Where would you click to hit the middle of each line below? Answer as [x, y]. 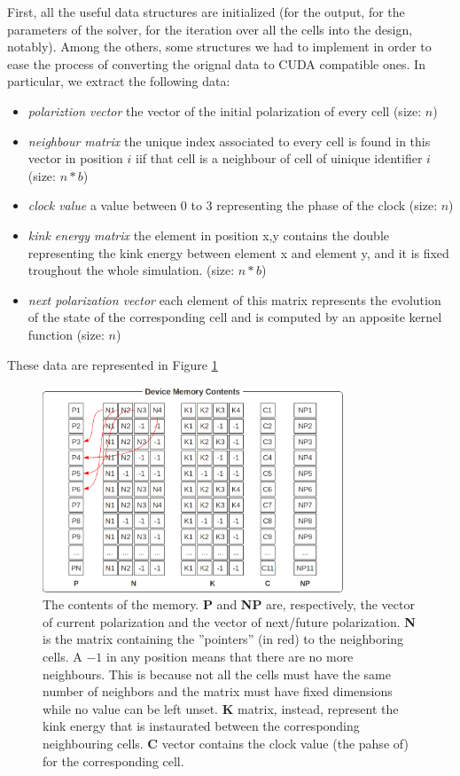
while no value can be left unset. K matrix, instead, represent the [221, 708]
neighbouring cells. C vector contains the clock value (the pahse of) [226, 744]
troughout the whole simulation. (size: [131, 270]
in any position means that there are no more [230, 657]
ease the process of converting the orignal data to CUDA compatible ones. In [216, 63]
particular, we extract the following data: [119, 81]
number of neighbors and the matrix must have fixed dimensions [218, 691]
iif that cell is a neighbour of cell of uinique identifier [279, 158]
